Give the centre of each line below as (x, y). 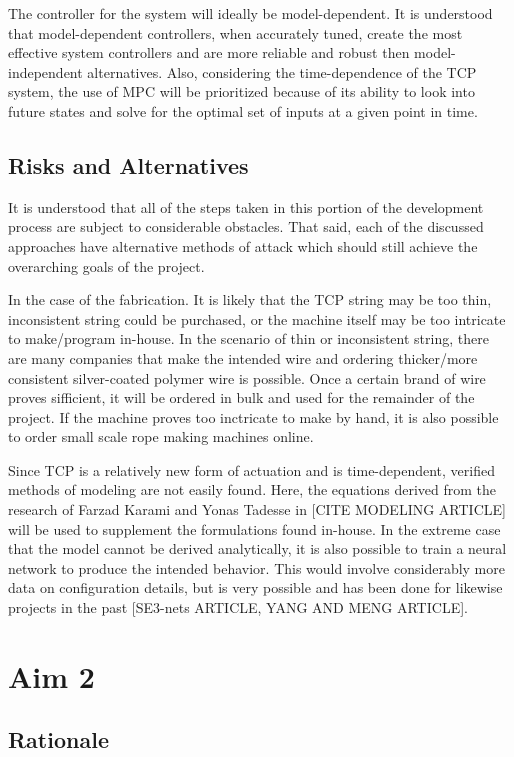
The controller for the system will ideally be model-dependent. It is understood (250, 13)
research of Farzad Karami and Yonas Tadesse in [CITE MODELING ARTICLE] (257, 509)
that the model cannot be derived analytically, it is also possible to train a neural (257, 548)
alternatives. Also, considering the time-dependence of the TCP (282, 71)
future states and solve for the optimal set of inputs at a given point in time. (243, 110)
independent (45, 71)
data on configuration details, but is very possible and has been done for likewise (255, 587)
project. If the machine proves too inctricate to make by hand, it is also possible (253, 416)
